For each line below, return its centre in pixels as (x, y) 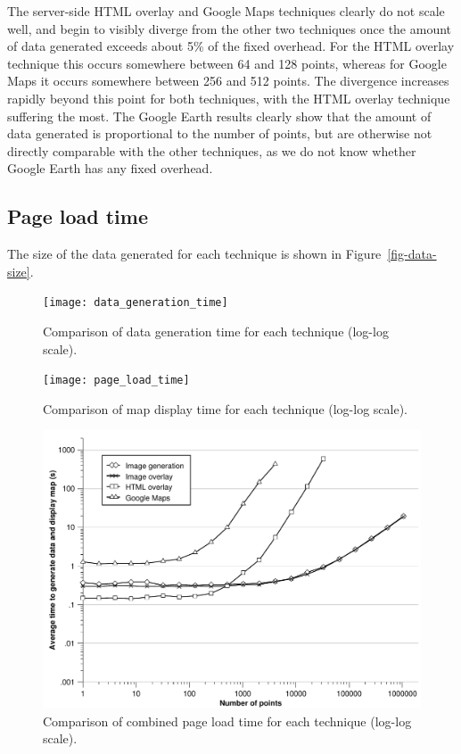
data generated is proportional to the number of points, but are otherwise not (220, 133)
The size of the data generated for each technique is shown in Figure (194, 254)
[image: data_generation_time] (136, 303)
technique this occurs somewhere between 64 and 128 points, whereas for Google (227, 63)
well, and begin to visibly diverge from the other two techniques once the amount (230, 28)
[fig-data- (412, 254)
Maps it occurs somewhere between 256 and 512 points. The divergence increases (228, 81)
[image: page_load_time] (116, 381)
